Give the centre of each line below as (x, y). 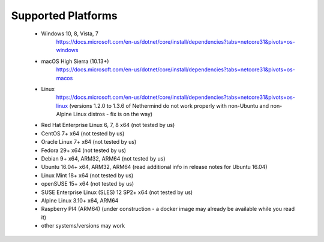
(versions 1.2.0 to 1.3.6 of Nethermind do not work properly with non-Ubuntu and (169, 105)
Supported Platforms (64, 16)
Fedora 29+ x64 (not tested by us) (83, 150)
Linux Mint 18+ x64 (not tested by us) (87, 175)
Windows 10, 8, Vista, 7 (70, 34)
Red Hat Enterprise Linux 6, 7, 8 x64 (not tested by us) (108, 125)
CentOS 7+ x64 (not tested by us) (83, 133)
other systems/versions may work (83, 226)
